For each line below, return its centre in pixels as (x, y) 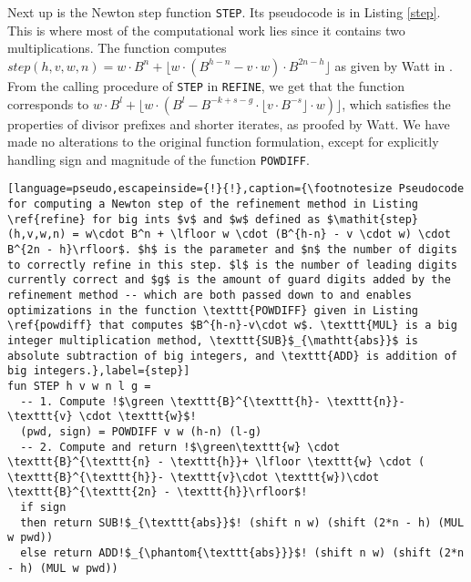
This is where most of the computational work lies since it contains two (206, 30)
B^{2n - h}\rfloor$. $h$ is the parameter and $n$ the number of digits (232, 249)
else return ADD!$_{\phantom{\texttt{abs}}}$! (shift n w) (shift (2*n (242, 553)
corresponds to (48, 103)
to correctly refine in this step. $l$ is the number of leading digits (232, 265)
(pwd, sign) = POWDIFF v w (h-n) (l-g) (141, 431)
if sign (43, 508)
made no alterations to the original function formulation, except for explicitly (223, 142)
